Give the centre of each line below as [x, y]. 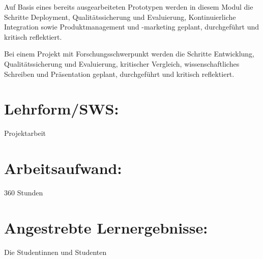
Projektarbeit [25, 133]
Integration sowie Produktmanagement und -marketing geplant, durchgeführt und [132, 27]
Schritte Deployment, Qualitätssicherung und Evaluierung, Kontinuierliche [120, 17]
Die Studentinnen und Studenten [55, 252]
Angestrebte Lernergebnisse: [106, 227]
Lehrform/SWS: [62, 109]
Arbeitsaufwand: [63, 168]
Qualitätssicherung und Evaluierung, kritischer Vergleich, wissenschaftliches [122, 63]
